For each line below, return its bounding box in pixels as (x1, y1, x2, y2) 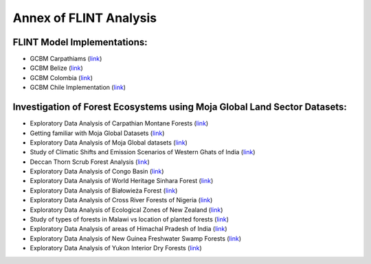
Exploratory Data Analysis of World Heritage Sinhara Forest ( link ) (30, 177, 214, 185)
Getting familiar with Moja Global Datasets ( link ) (30, 129, 165, 137)
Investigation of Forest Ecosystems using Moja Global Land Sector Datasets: (12, 101, 347, 113)
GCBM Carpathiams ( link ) (30, 55, 102, 63)
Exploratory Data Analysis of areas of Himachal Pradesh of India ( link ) (30, 225, 227, 233)
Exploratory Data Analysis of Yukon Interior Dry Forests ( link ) (30, 244, 202, 252)
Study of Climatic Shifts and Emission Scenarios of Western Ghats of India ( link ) (30, 148, 256, 156)
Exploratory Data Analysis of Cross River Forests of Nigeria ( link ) (30, 196, 213, 204)
